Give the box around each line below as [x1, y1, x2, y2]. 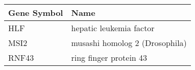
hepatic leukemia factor [71, 22, 155, 34]
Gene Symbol [8, 7, 63, 18]
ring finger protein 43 [71, 52, 148, 63]
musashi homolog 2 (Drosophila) [71, 37, 187, 49]
